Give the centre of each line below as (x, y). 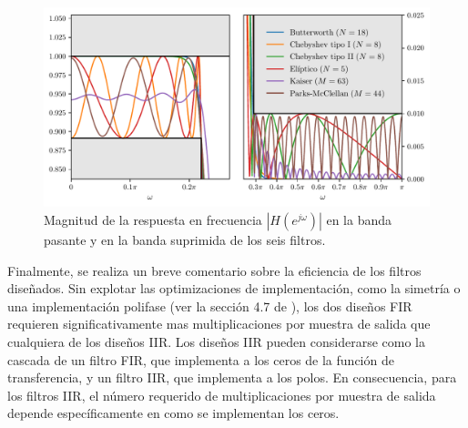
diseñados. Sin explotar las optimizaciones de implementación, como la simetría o (234, 288)
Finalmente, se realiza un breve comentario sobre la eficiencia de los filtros (214, 270)
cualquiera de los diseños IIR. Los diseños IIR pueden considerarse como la (216, 342)
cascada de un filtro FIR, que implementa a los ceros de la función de (201, 359)
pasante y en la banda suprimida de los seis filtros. (185, 240)
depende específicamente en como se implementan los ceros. (173, 413)
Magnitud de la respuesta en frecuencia (153, 220)
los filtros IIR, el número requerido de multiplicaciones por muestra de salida (222, 395)
